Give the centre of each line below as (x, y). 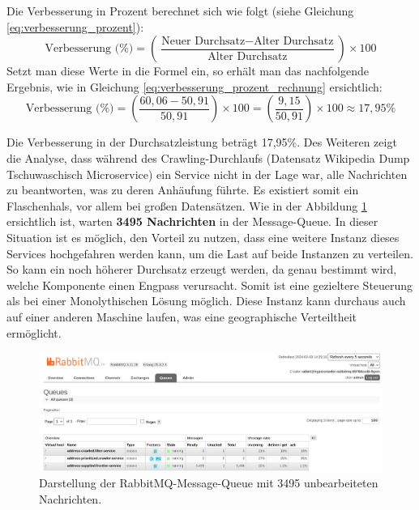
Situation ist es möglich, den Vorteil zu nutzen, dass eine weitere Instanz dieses (203, 237)
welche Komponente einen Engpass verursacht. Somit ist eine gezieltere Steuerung (210, 285)
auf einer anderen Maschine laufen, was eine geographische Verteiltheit (182, 316)
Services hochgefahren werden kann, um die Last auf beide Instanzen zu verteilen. (210, 253)
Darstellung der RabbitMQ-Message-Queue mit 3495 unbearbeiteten (209, 483)
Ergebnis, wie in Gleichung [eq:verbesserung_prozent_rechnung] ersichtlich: (195, 86)
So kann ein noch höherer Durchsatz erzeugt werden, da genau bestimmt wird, (202, 269)
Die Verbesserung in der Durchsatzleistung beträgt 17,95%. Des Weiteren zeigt (202, 142)
